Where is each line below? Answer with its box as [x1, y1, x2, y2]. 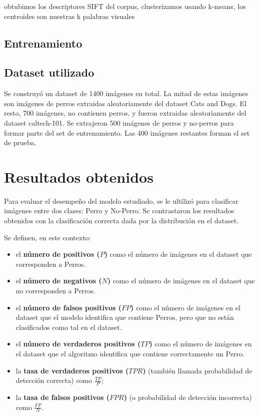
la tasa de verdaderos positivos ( [15, 365, 129, 375]
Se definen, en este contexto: [4, 232, 91, 242]
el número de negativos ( [15, 275, 102, 286]
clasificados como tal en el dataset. [15, 321, 122, 332]
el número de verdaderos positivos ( [15, 338, 141, 349]
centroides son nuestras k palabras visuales [4, 11, 135, 21]
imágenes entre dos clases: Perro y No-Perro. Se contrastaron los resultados [4, 205, 234, 216]
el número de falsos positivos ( [15, 302, 121, 312]
